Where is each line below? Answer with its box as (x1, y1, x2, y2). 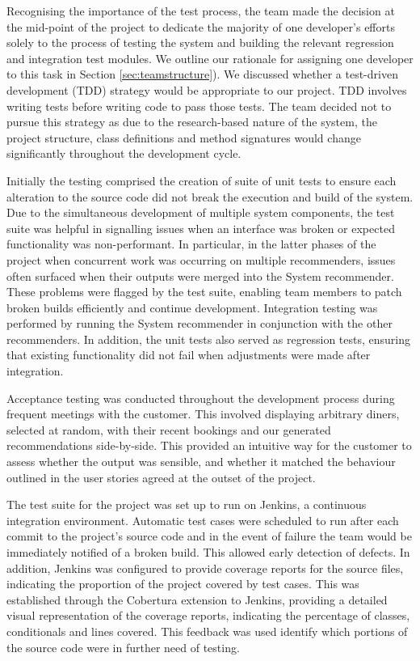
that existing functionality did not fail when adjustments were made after (6, 346, 371, 363)
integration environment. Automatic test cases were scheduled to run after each (6, 511, 399, 528)
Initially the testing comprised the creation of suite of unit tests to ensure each (6, 172, 397, 189)
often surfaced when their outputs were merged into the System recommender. (6, 267, 394, 284)
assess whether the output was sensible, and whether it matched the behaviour (6, 453, 396, 470)
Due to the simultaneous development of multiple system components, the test (6, 204, 395, 221)
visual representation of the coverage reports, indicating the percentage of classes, (6, 607, 410, 624)
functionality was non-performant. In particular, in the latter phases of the (6, 235, 376, 252)
